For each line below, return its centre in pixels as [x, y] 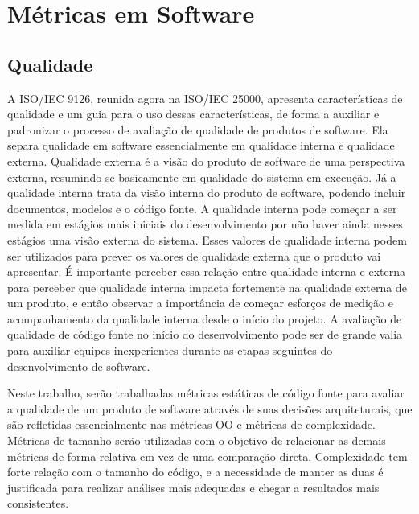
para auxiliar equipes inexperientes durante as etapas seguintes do [170, 350]
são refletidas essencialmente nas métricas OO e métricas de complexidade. [191, 424]
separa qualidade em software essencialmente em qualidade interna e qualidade [201, 145]
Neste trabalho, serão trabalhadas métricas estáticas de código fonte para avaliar [206, 393]
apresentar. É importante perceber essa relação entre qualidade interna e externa [207, 271]
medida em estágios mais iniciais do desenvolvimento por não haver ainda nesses [205, 224]
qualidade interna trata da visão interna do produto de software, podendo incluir [207, 193]
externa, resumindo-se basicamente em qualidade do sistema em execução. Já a [202, 177]
